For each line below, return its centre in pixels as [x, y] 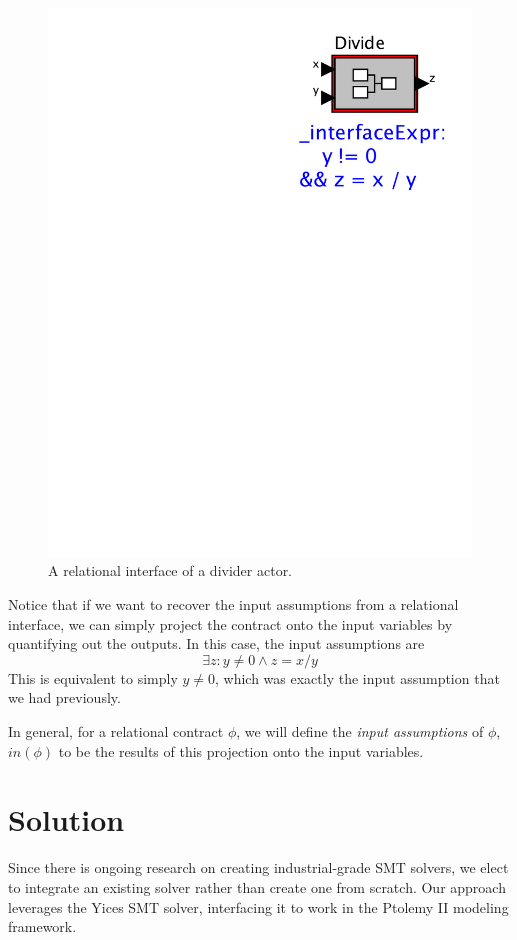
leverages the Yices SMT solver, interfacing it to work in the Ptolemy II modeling [258, 906]
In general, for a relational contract [116, 731]
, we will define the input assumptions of [360, 731]
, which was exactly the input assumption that [357, 677]
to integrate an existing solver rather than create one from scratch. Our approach [257, 886]
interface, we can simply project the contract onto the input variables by [230, 623]
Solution [66, 819]
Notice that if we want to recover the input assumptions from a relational [233, 604]
